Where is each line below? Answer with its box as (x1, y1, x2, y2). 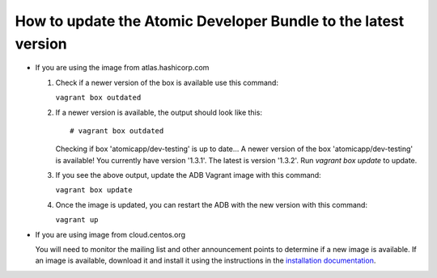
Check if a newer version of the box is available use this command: (55, 78, 279, 87)
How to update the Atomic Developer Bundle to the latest (15, 12, 405, 30)
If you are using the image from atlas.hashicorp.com (35, 63, 210, 73)
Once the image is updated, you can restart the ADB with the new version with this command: (55, 200, 368, 209)
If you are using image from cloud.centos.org (35, 230, 186, 239)
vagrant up (55, 215, 99, 225)
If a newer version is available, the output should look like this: (55, 107, 263, 117)
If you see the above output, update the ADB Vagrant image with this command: (55, 171, 321, 180)
